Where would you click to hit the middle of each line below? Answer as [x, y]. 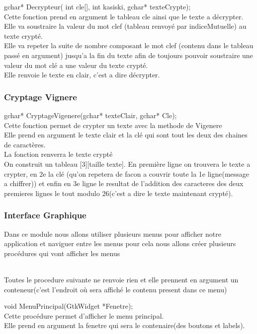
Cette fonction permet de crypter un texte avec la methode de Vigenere [113, 125]
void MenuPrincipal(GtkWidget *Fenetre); [69, 306]
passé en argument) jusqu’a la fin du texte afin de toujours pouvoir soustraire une [128, 55]
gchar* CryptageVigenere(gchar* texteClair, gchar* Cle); [90, 115]
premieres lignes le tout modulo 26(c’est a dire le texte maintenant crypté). [119, 193]
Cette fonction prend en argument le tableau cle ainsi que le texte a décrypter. [124, 16]
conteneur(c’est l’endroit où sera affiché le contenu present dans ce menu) [116, 289]
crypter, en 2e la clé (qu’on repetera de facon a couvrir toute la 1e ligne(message [127, 173]
